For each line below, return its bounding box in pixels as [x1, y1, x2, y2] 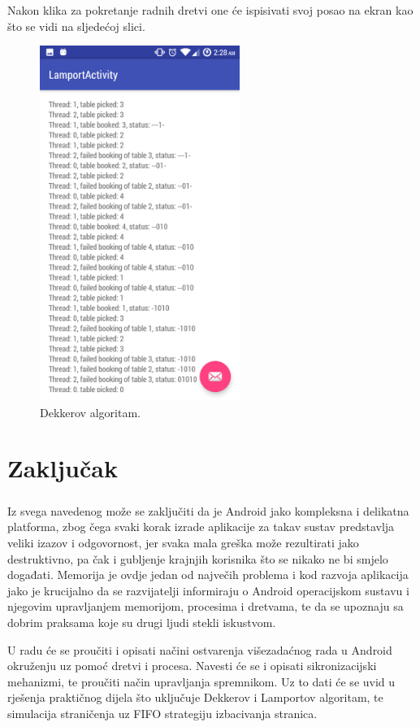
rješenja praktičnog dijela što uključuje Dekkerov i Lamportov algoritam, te [7, 689, 383, 706]
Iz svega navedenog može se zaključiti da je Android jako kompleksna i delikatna [7, 502, 409, 519]
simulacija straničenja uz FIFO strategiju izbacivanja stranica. [7, 704, 318, 721]
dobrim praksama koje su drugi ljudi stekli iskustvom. [7, 614, 276, 630]
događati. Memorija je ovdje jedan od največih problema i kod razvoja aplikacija [7, 566, 409, 583]
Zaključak [7, 451, 118, 485]
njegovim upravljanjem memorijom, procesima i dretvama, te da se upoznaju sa [7, 598, 404, 615]
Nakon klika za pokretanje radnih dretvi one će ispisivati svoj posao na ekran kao [7, 2, 414, 18]
